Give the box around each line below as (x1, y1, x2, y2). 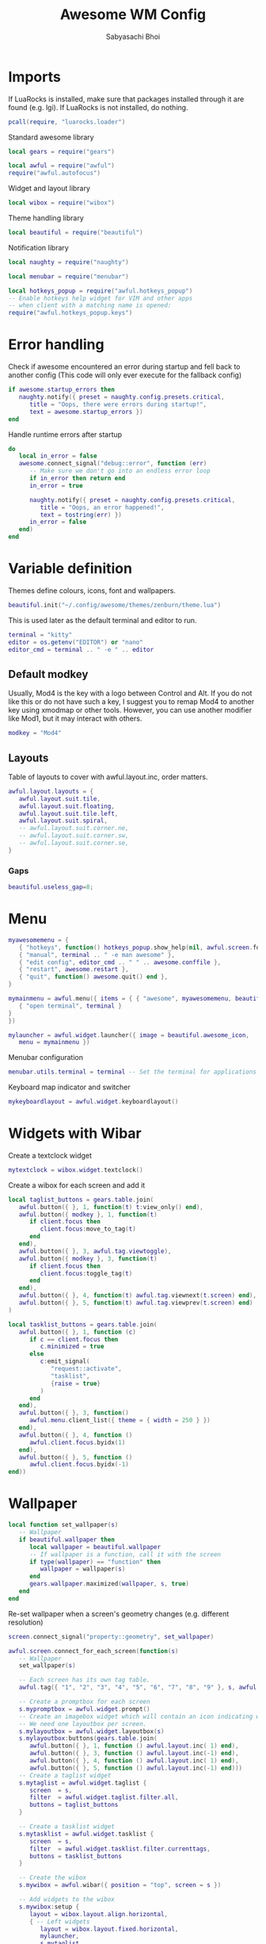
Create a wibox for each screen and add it (8, 1180, 146, 1190)
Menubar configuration (8, 1053, 84, 1062)
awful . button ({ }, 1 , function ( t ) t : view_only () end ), (18, 1203, 203, 1211)
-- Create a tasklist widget (18, 1823, 115, 1831)
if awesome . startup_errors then (8, 386, 115, 394)
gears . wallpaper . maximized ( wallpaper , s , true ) (28, 1580, 190, 1588)
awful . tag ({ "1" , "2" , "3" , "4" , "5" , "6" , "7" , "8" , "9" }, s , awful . (18, 1683, 260, 1692)
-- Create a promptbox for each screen (18, 1698, 150, 1706)
